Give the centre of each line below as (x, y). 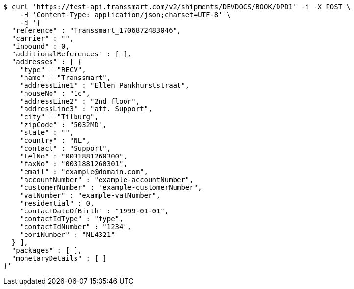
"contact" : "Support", (65, 148)
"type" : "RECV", (53, 70)
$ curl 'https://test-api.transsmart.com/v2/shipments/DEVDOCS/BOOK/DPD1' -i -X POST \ (177, 7)
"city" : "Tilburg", (59, 117)
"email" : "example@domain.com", (84, 172)
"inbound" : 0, (40, 46)
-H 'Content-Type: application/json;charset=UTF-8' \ (125, 15)
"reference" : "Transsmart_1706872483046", (96, 30)
